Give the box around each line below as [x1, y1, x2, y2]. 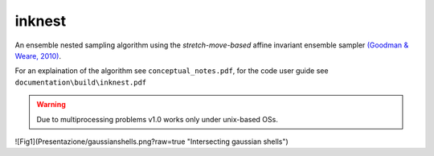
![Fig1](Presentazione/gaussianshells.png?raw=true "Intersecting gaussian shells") [14, 137, 289, 146]
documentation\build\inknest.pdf [14, 77, 147, 87]
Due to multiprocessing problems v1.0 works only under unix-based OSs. [36, 114, 279, 124]
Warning [36, 100, 66, 109]
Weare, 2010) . [14, 51, 62, 60]
